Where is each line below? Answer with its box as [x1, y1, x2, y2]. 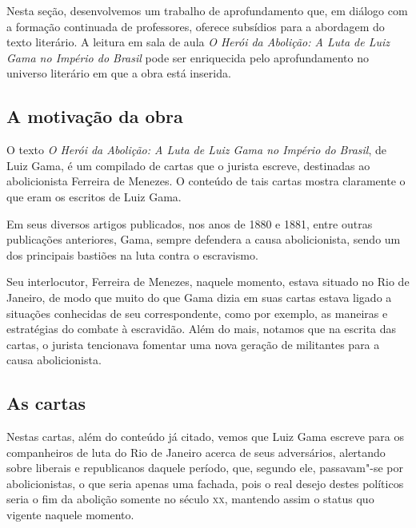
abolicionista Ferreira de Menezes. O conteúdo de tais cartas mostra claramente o [6, 173, 406, 189]
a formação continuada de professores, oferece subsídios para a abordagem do [6, 18, 385, 34]
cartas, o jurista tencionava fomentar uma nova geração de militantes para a [6, 335, 380, 352]
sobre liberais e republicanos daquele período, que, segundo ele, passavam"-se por [6, 459, 403, 476]
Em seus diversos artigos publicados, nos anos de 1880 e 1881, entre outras [6, 215, 373, 232]
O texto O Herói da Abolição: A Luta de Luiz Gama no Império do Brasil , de [6, 141, 386, 158]
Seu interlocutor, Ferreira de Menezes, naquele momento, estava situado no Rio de [6, 273, 410, 290]
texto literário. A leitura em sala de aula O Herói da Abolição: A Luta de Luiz [6, 34, 390, 50]
